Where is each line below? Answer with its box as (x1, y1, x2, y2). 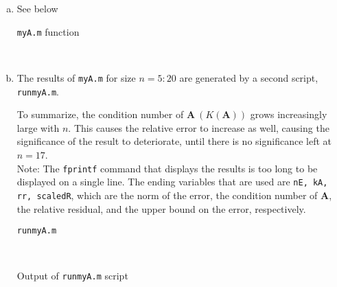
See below (16, 1, 58, 15)
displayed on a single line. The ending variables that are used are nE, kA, (16, 174, 328, 189)
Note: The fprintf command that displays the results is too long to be (16, 161, 318, 175)
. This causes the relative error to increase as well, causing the (68, 120, 329, 135)
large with (16, 120, 60, 135)
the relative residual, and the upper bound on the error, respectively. (16, 201, 306, 216)
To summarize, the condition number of (16, 107, 184, 122)
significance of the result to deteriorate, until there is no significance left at (16, 134, 332, 148)
